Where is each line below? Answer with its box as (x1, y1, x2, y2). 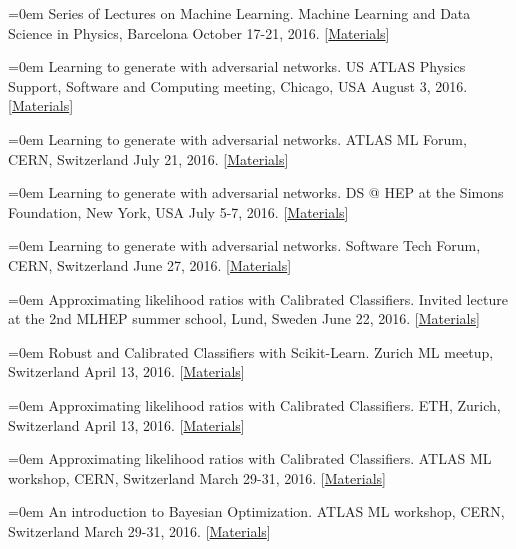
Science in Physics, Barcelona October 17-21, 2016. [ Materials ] (8, 22, 390, 43)
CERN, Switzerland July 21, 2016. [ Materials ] (8, 148, 289, 169)
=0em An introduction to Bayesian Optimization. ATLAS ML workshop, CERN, (8, 501, 505, 522)
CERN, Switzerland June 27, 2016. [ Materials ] (8, 254, 292, 275)
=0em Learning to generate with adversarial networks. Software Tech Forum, (8, 235, 481, 256)
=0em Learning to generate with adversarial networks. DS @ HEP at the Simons (8, 182, 504, 203)
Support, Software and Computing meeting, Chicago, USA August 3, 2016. (8, 75, 468, 96)
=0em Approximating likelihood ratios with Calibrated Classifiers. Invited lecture (8, 288, 508, 309)
